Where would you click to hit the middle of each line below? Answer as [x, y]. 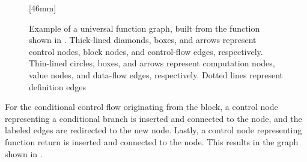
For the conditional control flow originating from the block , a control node [141, 107]
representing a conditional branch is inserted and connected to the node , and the [153, 118]
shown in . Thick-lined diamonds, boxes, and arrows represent [143, 40]
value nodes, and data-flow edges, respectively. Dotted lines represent [156, 74]
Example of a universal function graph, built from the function [144, 28]
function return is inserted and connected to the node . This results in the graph [152, 141]
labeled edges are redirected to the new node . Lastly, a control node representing [153, 130]
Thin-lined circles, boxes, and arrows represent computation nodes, [152, 63]
